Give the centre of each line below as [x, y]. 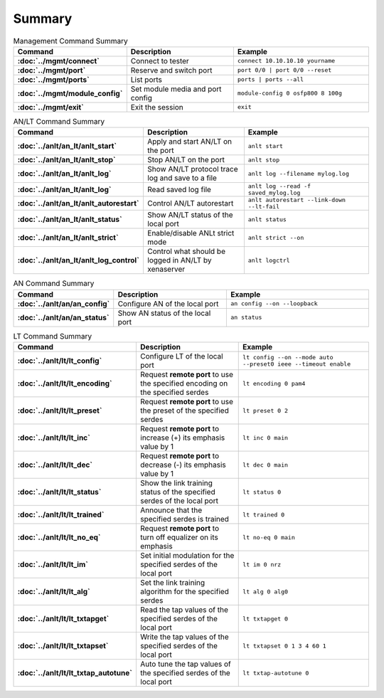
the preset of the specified [184, 411]
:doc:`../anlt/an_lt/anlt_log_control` [79, 260]
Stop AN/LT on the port [186, 160]
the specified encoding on [184, 384]
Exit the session [157, 107]
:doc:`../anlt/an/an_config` [64, 304]
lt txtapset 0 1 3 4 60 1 [284, 646]
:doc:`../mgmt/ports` [54, 80]
